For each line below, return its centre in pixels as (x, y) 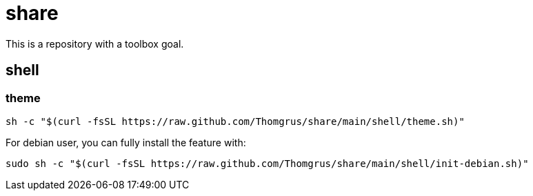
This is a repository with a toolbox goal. (95, 43)
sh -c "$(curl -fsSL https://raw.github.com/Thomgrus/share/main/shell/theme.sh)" (235, 121)
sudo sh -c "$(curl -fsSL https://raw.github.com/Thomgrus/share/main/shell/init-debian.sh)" (267, 163)
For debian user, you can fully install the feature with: (126, 142)
